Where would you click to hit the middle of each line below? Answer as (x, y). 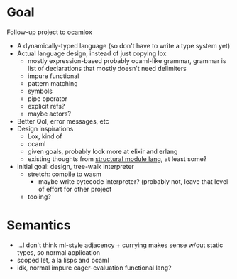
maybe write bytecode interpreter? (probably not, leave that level (133, 181)
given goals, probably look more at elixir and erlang (103, 151)
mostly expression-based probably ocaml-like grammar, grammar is (127, 60)
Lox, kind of (45, 136)
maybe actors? (49, 114)
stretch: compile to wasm (65, 174)
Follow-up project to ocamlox (50, 32)
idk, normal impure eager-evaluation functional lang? (94, 268)
